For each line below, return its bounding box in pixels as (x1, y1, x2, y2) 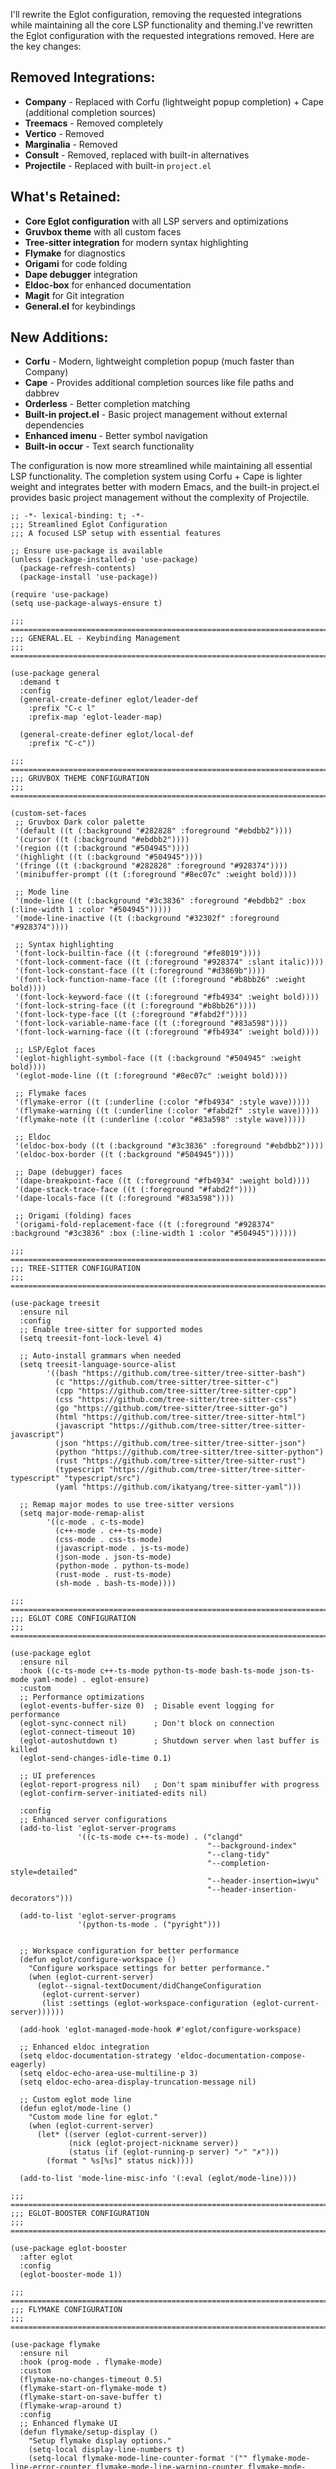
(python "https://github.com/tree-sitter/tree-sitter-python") (54, 1447, 325, 1458)
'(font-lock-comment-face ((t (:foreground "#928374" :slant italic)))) (14, 957, 325, 968)
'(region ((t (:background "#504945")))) (14, 844, 190, 854)
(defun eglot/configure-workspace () (19, 1955, 177, 1965)
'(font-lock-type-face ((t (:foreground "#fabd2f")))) (14, 1010, 248, 1020)
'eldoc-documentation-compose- (175, 2051, 307, 2061)
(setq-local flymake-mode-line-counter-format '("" (28, 2454, 248, 2464)
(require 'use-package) (10, 590, 110, 600)
